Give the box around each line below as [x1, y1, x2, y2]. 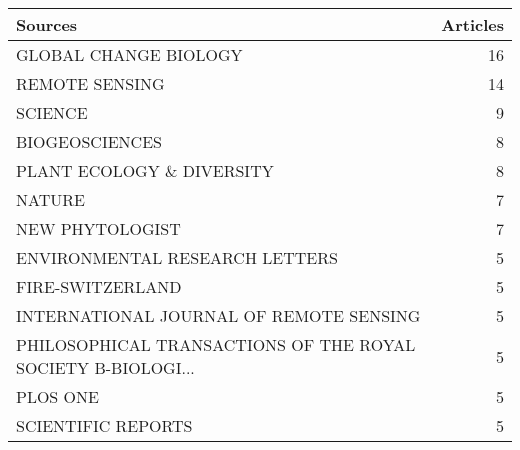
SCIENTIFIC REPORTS [16, 414, 193, 437]
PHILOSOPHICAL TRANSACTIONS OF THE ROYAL [16, 333, 416, 356]
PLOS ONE [16, 385, 99, 408]
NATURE [16, 188, 85, 211]
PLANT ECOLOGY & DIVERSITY [16, 159, 274, 182]
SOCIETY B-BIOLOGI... [16, 356, 195, 379]
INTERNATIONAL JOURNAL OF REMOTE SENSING [16, 304, 421, 327]
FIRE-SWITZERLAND [16, 275, 182, 298]
